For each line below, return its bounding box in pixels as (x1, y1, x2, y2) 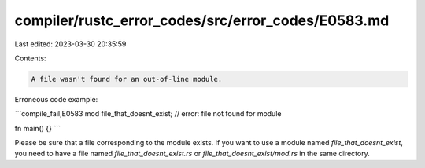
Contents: (14, 53, 46, 63)
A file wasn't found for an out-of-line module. (31, 75, 223, 83)
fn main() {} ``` (14, 123, 61, 133)
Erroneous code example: (14, 94, 98, 104)
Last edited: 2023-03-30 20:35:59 (14, 39, 127, 49)
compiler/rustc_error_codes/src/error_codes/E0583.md (14, 12, 390, 29)
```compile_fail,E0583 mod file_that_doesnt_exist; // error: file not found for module (14, 109, 282, 119)
